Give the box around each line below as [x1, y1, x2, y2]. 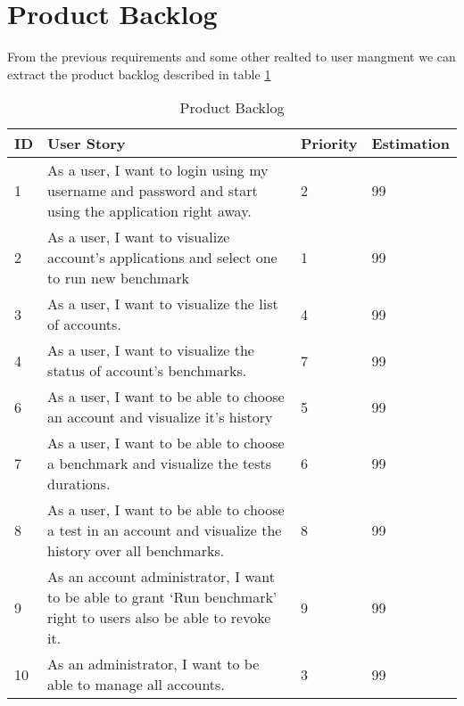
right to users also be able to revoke [47, 607, 271, 628]
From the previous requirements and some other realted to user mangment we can [7, 47, 456, 66]
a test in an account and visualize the [47, 520, 282, 541]
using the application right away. [47, 201, 252, 222]
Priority [300, 133, 358, 154]
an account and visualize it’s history [47, 406, 273, 428]
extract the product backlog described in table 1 [7, 64, 271, 83]
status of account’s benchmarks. [47, 360, 247, 382]
